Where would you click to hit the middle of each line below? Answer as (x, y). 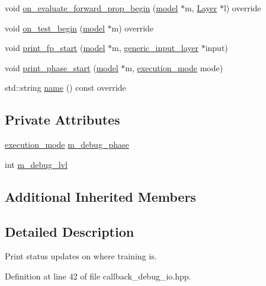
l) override (242, 8)
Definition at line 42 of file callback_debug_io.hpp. (98, 276)
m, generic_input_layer (155, 48)
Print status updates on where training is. (81, 256)
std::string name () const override (65, 88)
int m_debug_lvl (36, 164)
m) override (133, 28)
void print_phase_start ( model (62, 67)
